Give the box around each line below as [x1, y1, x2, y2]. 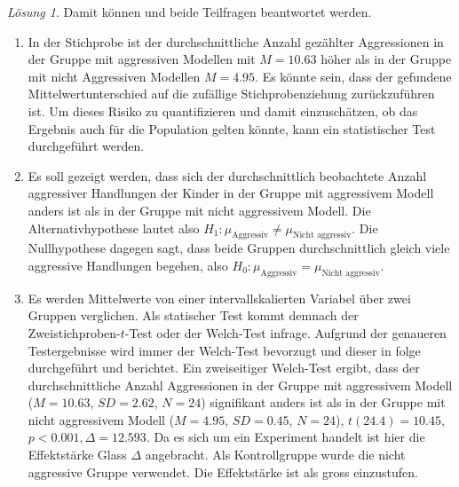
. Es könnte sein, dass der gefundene [255, 67, 452, 85]
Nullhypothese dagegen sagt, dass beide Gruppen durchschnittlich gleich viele [28, 239, 450, 257]
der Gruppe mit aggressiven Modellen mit [28, 50, 256, 68]
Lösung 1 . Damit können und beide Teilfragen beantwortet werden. [7, 3, 372, 20]
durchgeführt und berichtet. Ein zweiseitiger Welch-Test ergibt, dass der [28, 358, 420, 377]
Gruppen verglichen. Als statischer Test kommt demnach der [28, 306, 359, 325]
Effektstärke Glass [28, 445, 127, 464]
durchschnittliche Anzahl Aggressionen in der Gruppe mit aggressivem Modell [28, 375, 453, 394]
